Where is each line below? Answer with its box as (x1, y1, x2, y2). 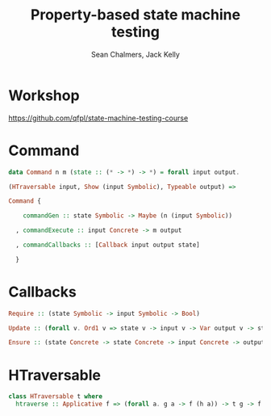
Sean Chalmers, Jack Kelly (91, 49, 180, 59)
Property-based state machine (31, 6, 240, 24)
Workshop (8, 86, 80, 104)
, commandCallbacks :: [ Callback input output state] (15, 241, 200, 249)
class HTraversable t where (8, 393, 103, 401)
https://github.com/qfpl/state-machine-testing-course (8, 113, 189, 123)
